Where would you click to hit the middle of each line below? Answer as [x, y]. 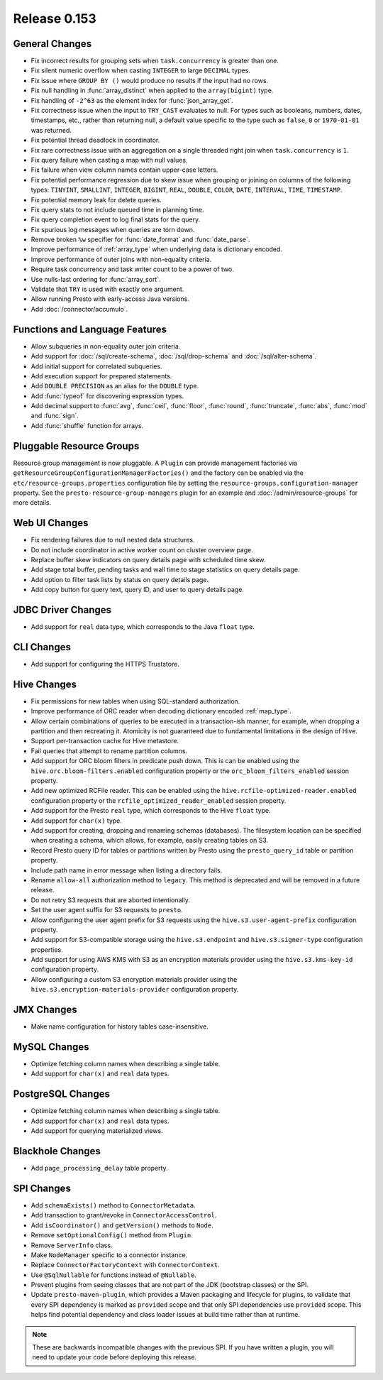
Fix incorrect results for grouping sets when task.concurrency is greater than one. [155, 61]
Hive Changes [45, 684]
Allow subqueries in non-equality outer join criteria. [106, 346]
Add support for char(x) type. [76, 821]
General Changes [52, 44]
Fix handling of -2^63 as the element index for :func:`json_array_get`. [132, 100]
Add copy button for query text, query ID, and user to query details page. [138, 590]
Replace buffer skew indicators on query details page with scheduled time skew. [148, 560]
